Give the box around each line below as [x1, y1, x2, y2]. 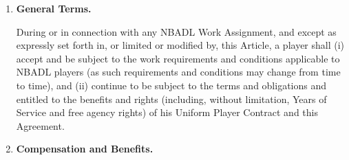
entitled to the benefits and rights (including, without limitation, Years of [16, 91, 327, 106]
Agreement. [16, 118, 65, 133]
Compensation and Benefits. [16, 141, 154, 156]
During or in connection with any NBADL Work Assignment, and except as [16, 24, 337, 38]
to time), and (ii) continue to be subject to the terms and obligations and [16, 78, 327, 92]
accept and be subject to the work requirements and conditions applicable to [16, 51, 340, 65]
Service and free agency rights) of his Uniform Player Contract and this [16, 105, 318, 119]
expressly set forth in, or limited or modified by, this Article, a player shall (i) [16, 38, 345, 52]
